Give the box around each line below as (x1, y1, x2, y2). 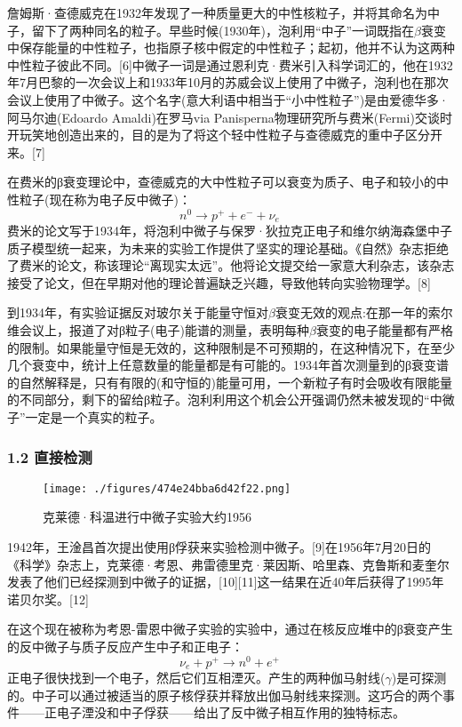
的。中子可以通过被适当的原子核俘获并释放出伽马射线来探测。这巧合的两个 (7, 685, 442, 704)
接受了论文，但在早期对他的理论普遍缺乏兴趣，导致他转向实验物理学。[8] (7, 273, 431, 292)
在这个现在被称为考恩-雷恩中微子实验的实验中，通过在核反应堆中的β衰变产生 (7, 619, 453, 638)
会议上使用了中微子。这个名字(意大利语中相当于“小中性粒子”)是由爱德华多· (7, 90, 449, 108)
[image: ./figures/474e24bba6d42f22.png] (43, 482, 291, 495)
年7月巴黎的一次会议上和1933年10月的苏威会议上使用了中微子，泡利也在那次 (7, 73, 449, 92)
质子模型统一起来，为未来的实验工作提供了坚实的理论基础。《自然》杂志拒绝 (7, 238, 449, 257)
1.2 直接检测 (7, 445, 92, 467)
